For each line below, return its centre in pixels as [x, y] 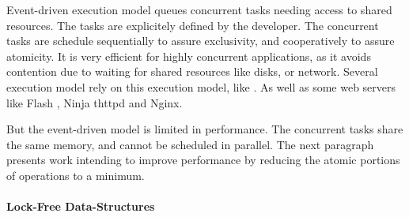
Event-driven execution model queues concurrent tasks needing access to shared [199, 9]
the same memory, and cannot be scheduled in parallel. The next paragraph [190, 144]
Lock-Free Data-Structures [81, 206]
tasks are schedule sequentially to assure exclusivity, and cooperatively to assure [201, 41]
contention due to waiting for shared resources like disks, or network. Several [192, 71]
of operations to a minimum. [76, 175]
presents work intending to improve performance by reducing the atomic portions [203, 160]
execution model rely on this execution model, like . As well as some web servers [201, 86]
